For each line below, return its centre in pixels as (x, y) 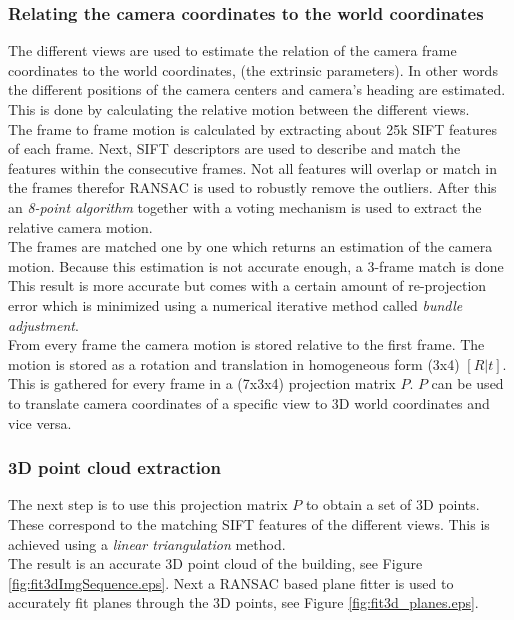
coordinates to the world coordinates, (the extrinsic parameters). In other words (253, 69)
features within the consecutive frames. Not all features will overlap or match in (252, 167)
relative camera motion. (80, 226)
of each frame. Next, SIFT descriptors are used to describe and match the (234, 148)
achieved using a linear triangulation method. (147, 543)
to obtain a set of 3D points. (392, 504)
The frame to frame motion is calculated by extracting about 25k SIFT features (252, 128)
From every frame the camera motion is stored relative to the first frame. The (246, 344)
